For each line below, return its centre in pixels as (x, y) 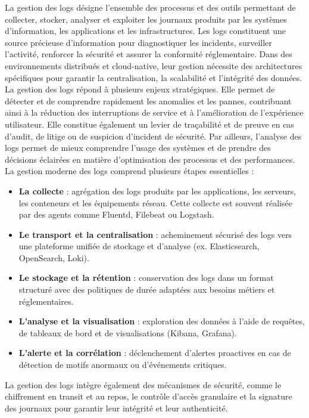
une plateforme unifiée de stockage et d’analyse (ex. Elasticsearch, (139, 246)
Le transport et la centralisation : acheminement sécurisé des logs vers (155, 234)
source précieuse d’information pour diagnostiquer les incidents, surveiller (138, 42)
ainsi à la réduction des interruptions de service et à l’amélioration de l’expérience (154, 112)
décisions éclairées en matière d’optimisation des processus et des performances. (150, 159)
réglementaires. (46, 301)
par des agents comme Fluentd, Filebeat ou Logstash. (116, 214)
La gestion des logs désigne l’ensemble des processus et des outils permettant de (150, 7)
